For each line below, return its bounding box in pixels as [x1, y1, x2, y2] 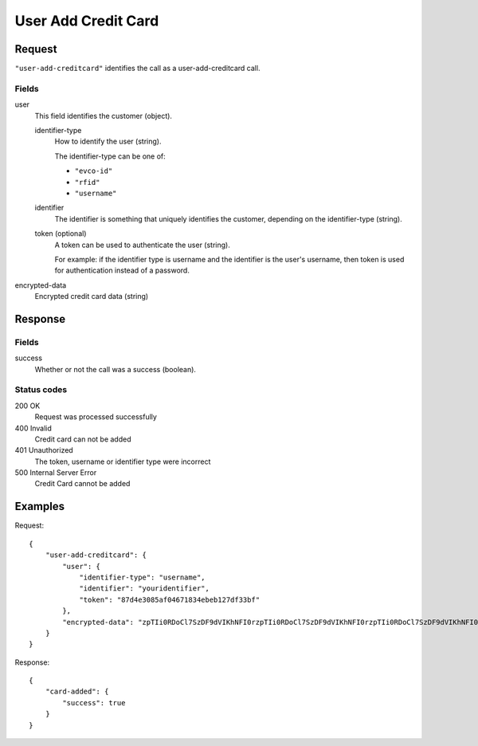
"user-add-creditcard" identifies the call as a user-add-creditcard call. [14, 64, 261, 73]
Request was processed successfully [34, 412, 157, 422]
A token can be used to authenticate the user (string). [54, 240, 230, 249]
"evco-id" [74, 167, 113, 175]
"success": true [62, 698, 126, 707]
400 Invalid [14, 423, 52, 433]
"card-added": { [45, 687, 109, 697]
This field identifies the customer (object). [34, 111, 173, 120]
